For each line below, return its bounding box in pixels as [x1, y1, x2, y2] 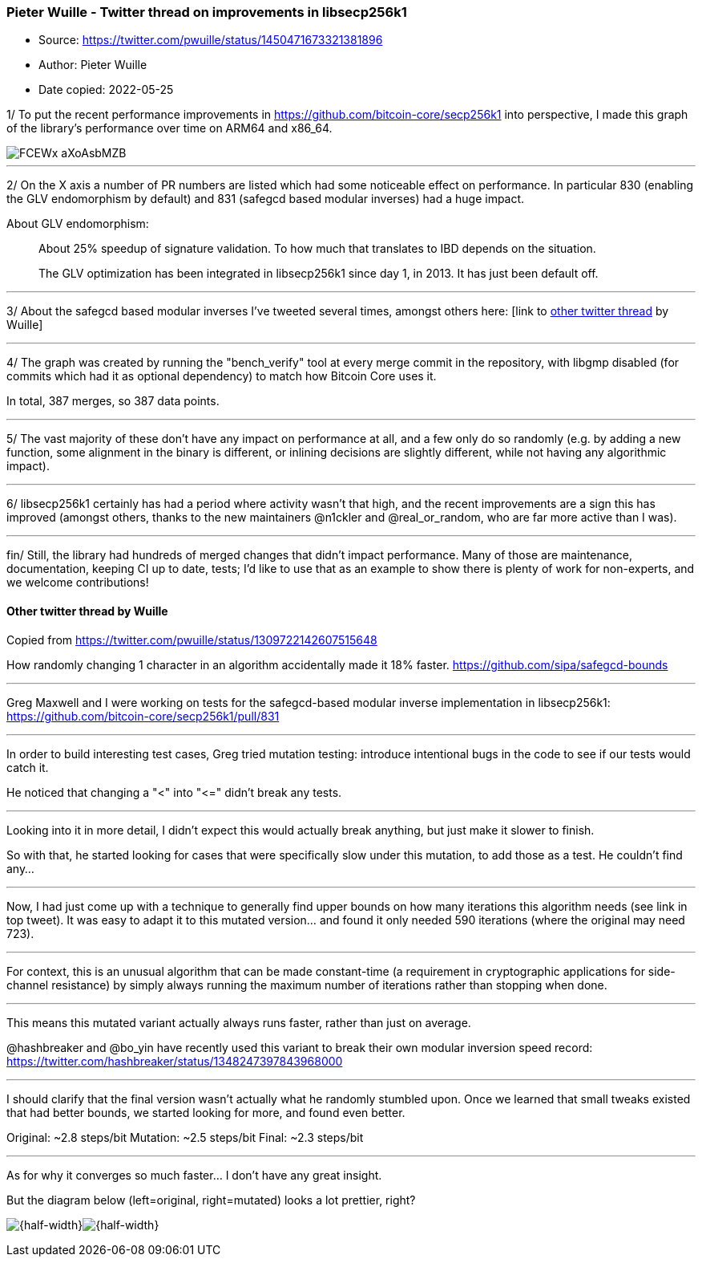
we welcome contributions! [6, 575, 149, 590]
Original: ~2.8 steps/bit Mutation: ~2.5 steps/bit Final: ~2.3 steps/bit [6, 1130, 364, 1144]
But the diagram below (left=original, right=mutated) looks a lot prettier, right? [6, 1192, 416, 1207]
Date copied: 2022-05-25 [38, 83, 174, 97]
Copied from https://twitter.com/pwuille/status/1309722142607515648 [6, 632, 377, 647]
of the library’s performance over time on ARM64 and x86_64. [6, 121, 333, 136]
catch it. [6, 760, 49, 774]
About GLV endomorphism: [6, 217, 149, 231]
